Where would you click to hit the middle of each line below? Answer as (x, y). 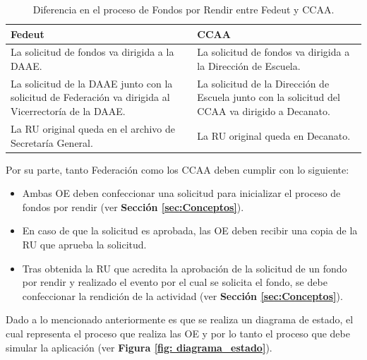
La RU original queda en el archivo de (93, 128)
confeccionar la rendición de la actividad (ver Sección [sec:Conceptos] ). (182, 295)
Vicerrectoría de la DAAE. (68, 111)
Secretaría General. (52, 142)
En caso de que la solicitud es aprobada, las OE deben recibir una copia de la (190, 230)
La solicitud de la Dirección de (263, 83)
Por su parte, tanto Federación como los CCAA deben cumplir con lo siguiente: (178, 169)
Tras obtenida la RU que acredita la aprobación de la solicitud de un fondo (185, 268)
